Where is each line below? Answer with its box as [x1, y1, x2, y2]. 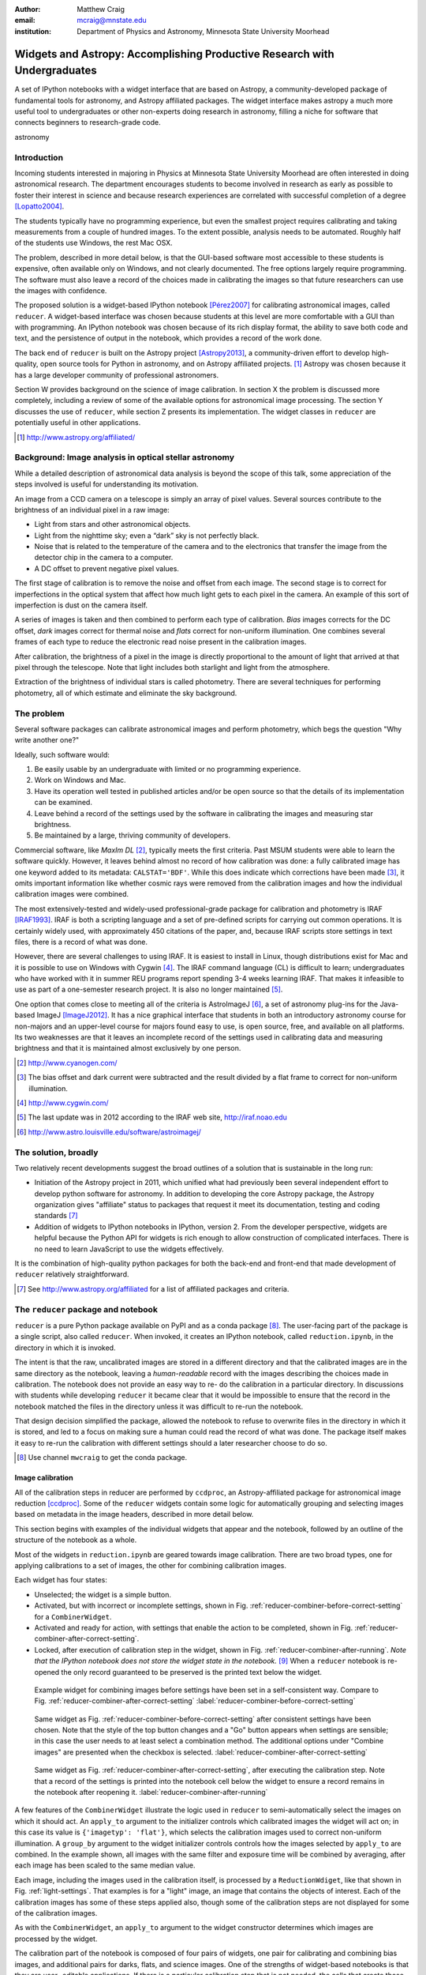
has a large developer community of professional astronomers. [14, 370, 219, 379]
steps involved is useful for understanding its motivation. [14, 480, 199, 489]
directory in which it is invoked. [14, 1343, 116, 1352]
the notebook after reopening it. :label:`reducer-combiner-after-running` [34, 1788, 268, 1797]
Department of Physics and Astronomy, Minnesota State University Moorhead [77, 26, 330, 36]
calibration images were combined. [14, 890, 129, 899]
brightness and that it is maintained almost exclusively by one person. [14, 1044, 241, 1053]
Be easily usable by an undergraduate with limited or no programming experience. [34, 765, 301, 774]
